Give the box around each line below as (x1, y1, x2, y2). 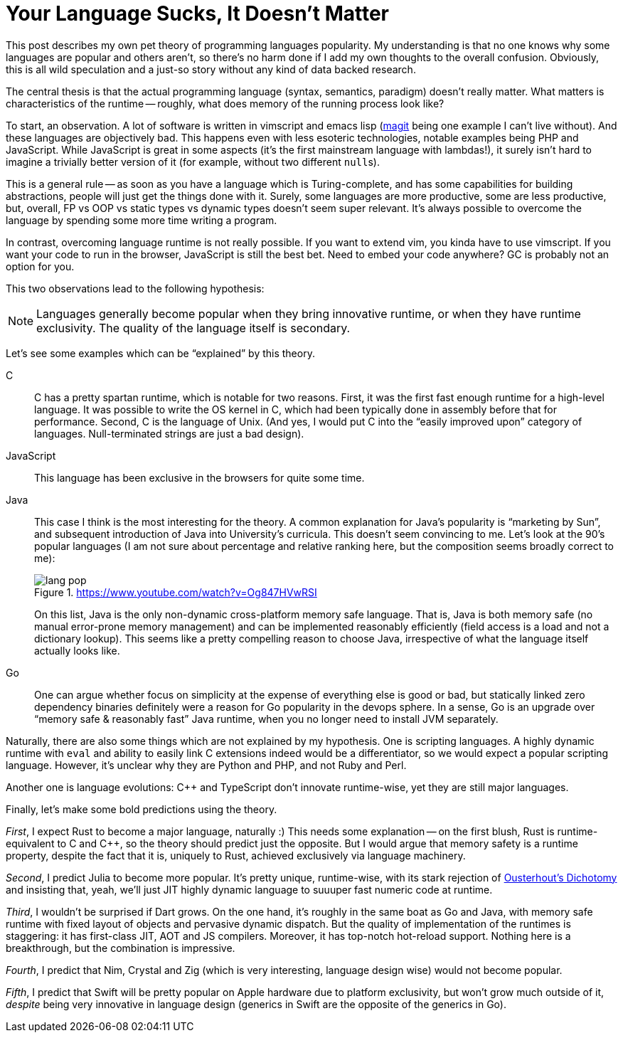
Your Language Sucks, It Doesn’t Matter (6, 1, 389, 26)
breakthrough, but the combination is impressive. (6, 941, 235, 954)
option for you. (6, 260, 75, 272)
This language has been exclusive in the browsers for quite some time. (34, 471, 365, 484)
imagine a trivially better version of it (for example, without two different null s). (6, 155, 380, 168)
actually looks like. (34, 644, 120, 657)
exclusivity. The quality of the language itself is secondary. (36, 320, 351, 335)
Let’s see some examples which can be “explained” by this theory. (6, 346, 315, 359)
